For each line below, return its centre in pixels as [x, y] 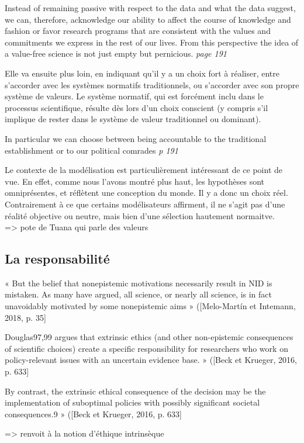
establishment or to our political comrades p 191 [91, 150]
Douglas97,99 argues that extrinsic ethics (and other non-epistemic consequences [149, 337]
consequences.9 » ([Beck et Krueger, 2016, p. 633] [93, 413]
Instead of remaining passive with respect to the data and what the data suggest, [150, 8]
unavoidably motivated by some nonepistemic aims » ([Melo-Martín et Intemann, [150, 306]
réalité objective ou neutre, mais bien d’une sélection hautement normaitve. [140, 215]
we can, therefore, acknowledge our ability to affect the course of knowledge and [148, 19]
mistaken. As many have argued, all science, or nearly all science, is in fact [139, 294]
